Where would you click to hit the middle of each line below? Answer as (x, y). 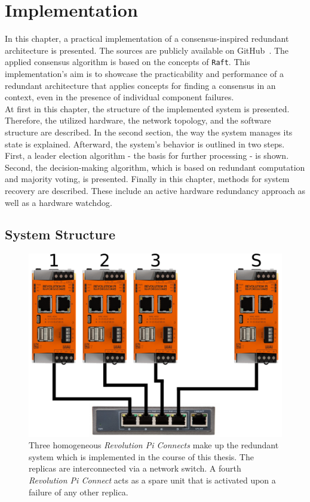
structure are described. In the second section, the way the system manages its (149, 132)
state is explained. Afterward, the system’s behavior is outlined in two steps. (145, 144)
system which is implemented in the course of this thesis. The (141, 456)
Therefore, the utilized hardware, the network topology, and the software (138, 120)
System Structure (60, 234)
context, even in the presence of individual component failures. (119, 97)
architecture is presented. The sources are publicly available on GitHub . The (147, 50)
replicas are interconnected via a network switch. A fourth (135, 468)
